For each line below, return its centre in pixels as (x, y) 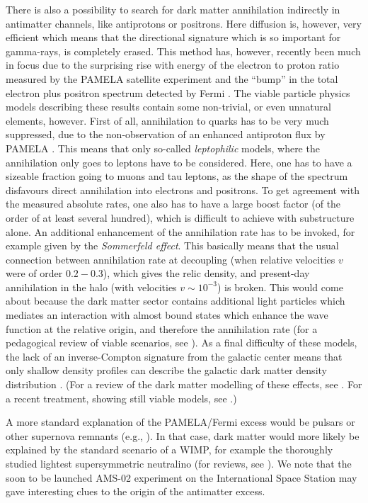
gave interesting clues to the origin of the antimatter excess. (136, 491)
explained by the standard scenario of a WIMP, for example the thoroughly (169, 450)
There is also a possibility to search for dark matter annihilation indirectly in (173, 9)
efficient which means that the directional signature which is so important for (173, 37)
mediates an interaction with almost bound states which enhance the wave (167, 315)
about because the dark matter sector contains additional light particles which (176, 301)
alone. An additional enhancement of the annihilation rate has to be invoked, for (180, 231)
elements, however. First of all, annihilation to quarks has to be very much (167, 120)
